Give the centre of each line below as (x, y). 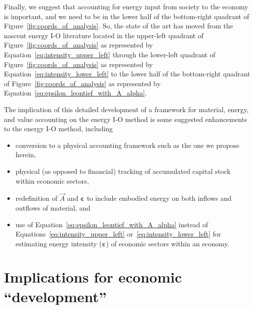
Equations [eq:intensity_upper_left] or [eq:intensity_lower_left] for (118, 234)
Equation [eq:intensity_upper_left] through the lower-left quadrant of (110, 54)
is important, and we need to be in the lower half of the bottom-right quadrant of (127, 16)
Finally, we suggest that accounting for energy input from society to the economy (126, 6)
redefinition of (37, 198)
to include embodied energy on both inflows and (159, 198)
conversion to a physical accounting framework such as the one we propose (127, 145)
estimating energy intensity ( (59, 243)
